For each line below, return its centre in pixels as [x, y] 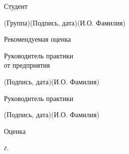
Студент [16, 6]
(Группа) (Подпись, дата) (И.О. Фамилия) [65, 22]
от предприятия [27, 65]
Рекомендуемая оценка [38, 39]
